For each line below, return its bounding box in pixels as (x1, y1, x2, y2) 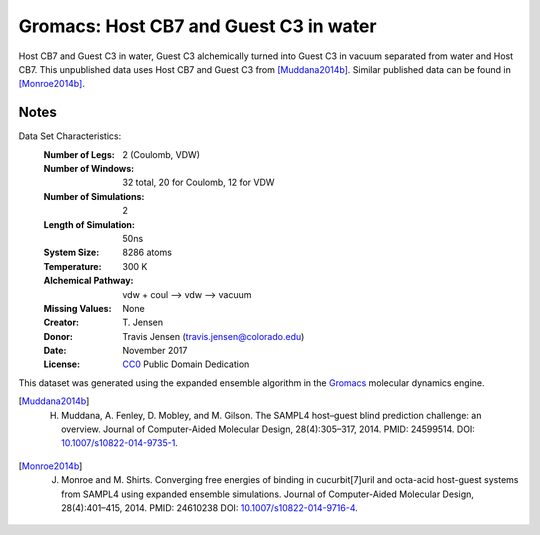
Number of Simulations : (43, 190, 145, 202)
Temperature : (43, 260, 102, 272)
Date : (43, 345, 67, 357)
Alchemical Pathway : (43, 275, 134, 287)
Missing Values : (43, 302, 112, 314)
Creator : (43, 316, 80, 329)
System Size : (43, 246, 100, 259)
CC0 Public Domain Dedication (122, 358, 250, 370)
